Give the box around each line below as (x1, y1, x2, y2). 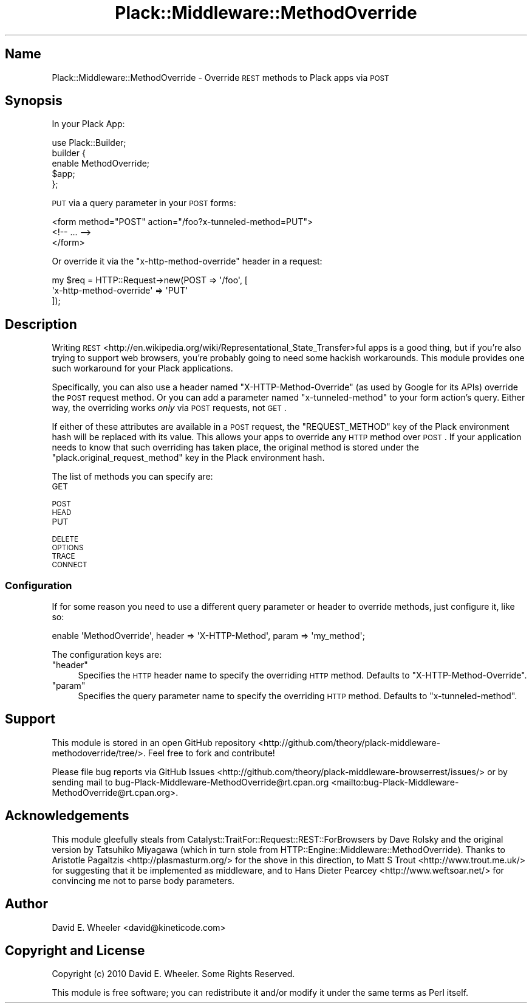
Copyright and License (5, 942, 145, 958)
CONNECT (52, 561, 87, 570)
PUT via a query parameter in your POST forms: (52, 198, 236, 209)
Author (5, 896, 48, 912)
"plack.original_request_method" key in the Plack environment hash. (52, 452, 325, 463)
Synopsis (5, 93, 63, 109)
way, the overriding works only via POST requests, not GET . (52, 402, 287, 413)
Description (5, 316, 77, 332)
